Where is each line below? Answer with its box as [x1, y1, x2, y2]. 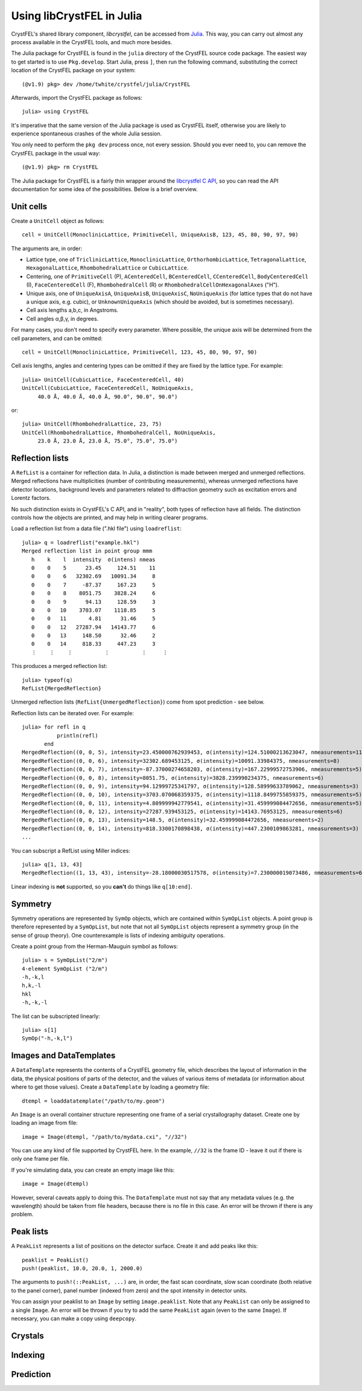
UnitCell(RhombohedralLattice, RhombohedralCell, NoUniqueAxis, [22, 429, 217, 436]
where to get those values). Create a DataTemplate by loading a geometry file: [11, 1083, 209, 1091]
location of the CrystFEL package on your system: [11, 66, 136, 74]
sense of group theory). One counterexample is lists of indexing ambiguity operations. [11, 932, 226, 939]
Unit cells [11, 201, 48, 212]
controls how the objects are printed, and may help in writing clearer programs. [11, 514, 208, 521]
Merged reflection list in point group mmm [22, 548, 153, 554]
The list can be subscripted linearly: [11, 1013, 101, 1020]
